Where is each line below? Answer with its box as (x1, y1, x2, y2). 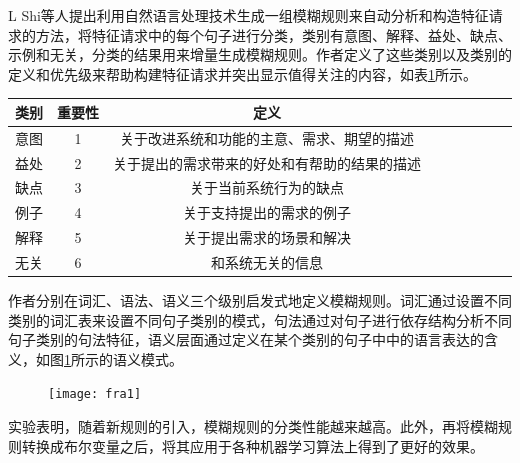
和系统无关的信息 (211, 251, 323, 272)
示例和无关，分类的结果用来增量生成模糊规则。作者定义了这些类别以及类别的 (8, 44, 512, 65)
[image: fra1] (48, 387, 142, 402)
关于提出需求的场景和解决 (183, 227, 351, 248)
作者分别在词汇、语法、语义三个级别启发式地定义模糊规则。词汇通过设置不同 (8, 290, 512, 311)
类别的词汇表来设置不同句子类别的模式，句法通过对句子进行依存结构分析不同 (8, 309, 512, 330)
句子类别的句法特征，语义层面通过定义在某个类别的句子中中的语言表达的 (8, 329, 484, 350)
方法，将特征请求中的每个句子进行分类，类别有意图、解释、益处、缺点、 (35, 24, 512, 45)
